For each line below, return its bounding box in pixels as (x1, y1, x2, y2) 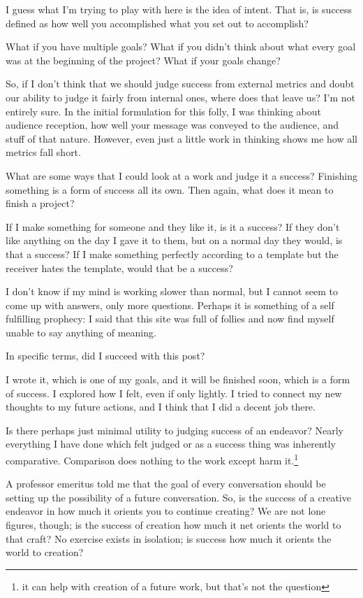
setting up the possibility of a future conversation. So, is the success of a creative (6, 490, 351, 504)
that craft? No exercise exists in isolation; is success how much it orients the (6, 531, 332, 546)
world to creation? (6, 545, 84, 560)
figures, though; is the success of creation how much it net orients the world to (6, 518, 341, 532)
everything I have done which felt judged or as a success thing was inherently (6, 436, 336, 451)
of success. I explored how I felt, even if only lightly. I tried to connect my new (6, 385, 342, 400)
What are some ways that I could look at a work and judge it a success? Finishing (6, 168, 357, 183)
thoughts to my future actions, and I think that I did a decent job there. (6, 399, 316, 414)
